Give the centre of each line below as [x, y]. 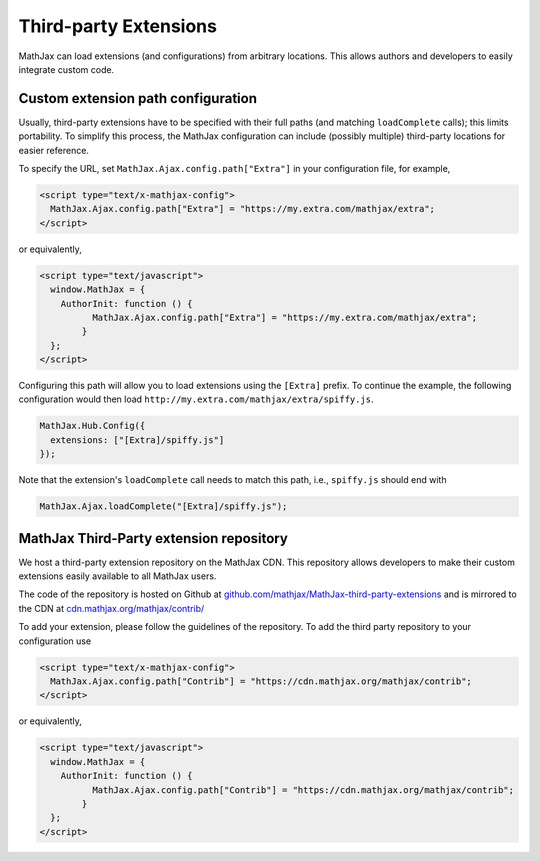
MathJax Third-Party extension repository [153, 538]
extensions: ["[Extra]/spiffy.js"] [137, 439]
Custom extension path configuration [137, 98]
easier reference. [54, 150]
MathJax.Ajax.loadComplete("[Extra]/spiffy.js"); [163, 506]
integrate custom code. [66, 69]
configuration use [55, 641]
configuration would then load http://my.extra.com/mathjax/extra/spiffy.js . [196, 399]
